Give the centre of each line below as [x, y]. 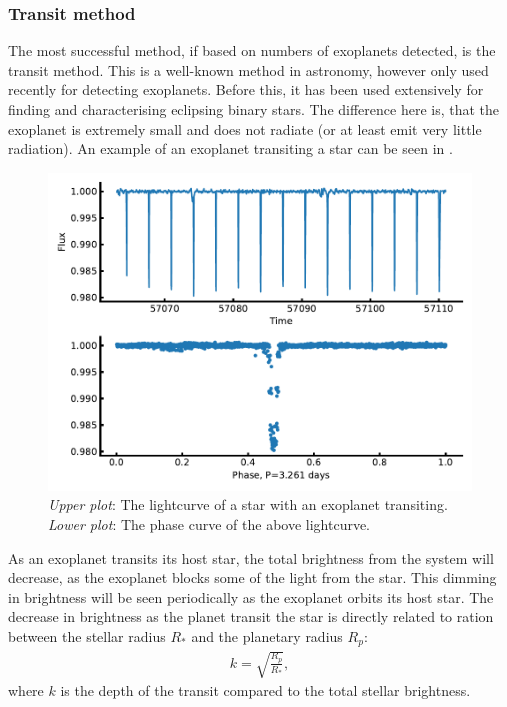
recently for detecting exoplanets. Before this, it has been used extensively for [246, 89]
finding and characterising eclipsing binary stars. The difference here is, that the [254, 109]
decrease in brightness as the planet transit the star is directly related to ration [251, 616]
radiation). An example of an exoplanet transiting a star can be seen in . [230, 148]
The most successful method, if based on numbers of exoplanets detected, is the [252, 50]
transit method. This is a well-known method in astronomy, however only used [248, 69]
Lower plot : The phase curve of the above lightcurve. [209, 523]
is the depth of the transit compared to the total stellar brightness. [265, 689]
